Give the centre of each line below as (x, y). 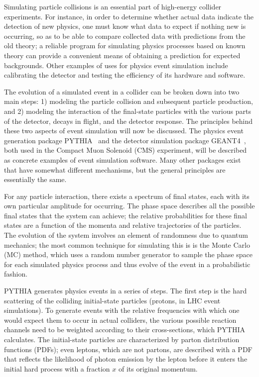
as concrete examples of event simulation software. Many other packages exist (123, 159)
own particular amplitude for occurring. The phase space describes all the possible (129, 206)
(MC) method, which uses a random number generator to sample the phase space (129, 254)
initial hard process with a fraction (57, 368)
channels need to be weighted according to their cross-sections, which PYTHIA (125, 330)
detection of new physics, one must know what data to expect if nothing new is (125, 26)
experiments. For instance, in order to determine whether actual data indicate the (129, 16)
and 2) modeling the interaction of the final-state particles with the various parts (128, 111)
